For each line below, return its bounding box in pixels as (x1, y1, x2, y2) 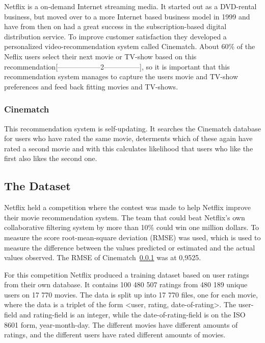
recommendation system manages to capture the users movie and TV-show (4, 71, 238, 82)
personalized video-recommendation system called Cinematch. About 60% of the (4, 41, 255, 52)
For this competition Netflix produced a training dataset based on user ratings (4, 269, 249, 280)
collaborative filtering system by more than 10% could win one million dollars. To (4, 222, 259, 233)
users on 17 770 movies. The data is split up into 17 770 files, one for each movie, (4, 289, 258, 300)
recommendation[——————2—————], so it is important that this (4, 61, 230, 72)
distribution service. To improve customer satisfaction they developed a (4, 31, 227, 41)
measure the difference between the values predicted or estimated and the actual (4, 242, 255, 253)
